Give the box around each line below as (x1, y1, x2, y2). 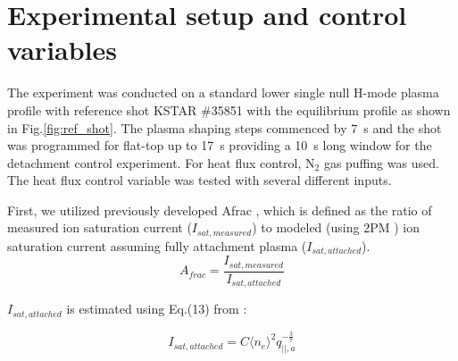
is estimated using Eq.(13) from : (66, 299, 247, 318)
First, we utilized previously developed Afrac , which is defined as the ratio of (7, 200, 432, 219)
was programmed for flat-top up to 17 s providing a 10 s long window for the (7, 136, 432, 155)
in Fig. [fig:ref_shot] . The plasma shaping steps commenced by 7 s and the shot (7, 118, 442, 137)
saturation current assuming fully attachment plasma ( (7, 236, 307, 255)
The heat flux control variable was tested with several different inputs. (7, 171, 392, 189)
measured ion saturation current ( (7, 218, 192, 237)
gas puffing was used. (323, 153, 439, 172)
